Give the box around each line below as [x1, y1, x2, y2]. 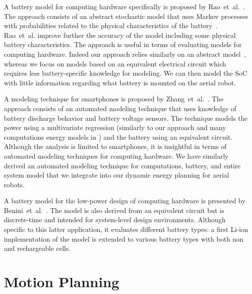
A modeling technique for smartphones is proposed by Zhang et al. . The [4, 94, 224, 104]
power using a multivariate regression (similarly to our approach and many [4, 122, 226, 132]
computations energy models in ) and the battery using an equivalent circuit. [4, 131, 233, 142]
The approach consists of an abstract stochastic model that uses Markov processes [4, 11, 248, 21]
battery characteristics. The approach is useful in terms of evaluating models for [4, 39, 242, 49]
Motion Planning [4, 272, 120, 292]
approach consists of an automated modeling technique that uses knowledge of [4, 103, 236, 113]
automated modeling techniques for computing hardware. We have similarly [4, 150, 229, 161]
